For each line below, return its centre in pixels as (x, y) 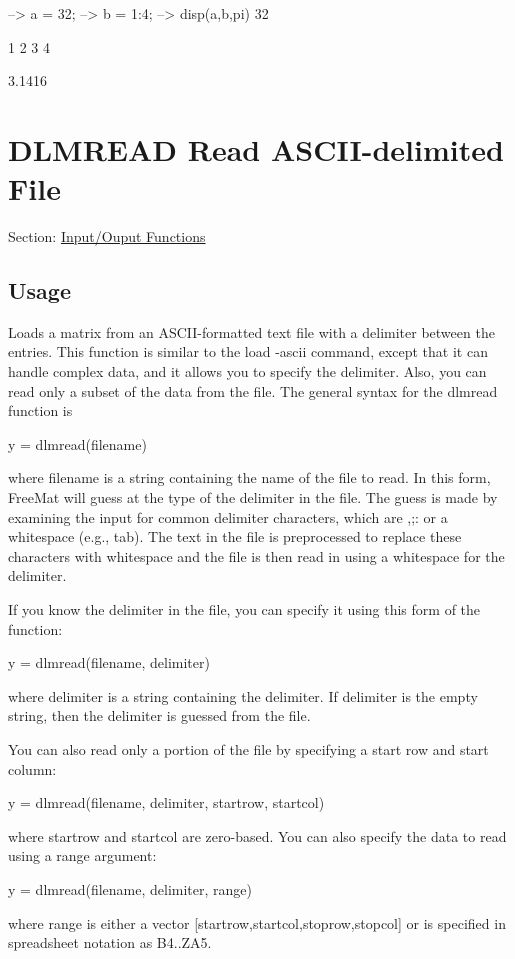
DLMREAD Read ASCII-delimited (256, 148)
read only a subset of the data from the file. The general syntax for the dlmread (253, 390)
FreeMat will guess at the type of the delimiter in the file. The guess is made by (253, 497)
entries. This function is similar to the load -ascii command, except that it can (248, 351)
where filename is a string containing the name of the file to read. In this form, (249, 477)
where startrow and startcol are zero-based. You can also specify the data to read (257, 835)
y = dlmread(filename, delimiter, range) (130, 888)
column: (32, 768)
